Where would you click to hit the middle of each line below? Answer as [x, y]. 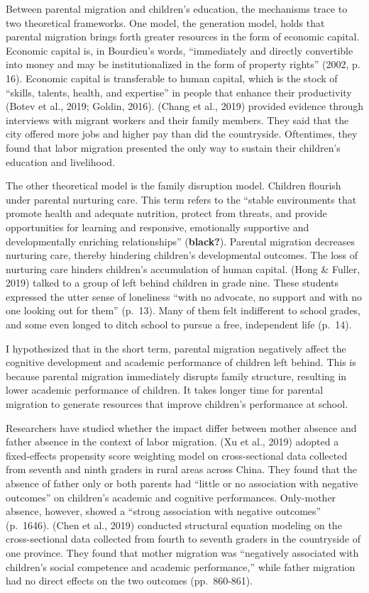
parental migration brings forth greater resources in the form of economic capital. [183, 37]
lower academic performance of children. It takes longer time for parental [165, 390]
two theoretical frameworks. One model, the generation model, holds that [165, 22]
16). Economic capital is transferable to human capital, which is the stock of [172, 78]
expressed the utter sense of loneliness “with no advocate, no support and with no [184, 296]
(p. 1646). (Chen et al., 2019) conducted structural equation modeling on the [174, 525]
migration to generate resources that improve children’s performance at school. [177, 404]
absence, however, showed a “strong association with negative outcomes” [164, 511]
